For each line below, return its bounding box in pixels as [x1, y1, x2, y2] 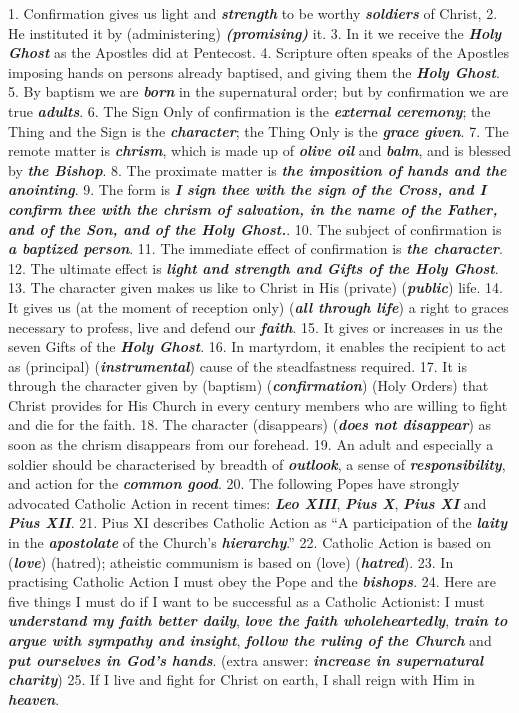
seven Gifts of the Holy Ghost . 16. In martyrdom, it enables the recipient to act [8, 336, 507, 357]
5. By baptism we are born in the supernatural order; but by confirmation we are [8, 81, 509, 102]
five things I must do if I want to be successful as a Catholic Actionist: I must [8, 590, 485, 611]
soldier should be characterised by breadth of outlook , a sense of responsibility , [8, 453, 506, 474]
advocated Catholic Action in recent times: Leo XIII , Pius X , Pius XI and [8, 492, 487, 513]
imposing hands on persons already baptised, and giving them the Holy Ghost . [8, 61, 500, 82]
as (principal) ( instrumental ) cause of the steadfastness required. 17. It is [8, 355, 467, 376]
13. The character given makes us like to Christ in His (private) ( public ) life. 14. [8, 277, 503, 298]
